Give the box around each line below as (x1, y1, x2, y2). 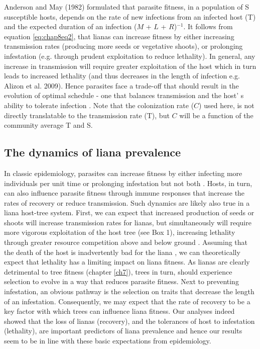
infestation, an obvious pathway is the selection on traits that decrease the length (4, 286, 254, 297)
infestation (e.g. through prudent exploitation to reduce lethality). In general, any (4, 50, 255, 61)
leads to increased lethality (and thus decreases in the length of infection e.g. (4, 70, 240, 81)
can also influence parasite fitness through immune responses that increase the (4, 188, 245, 198)
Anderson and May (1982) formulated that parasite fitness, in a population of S (4, 2, 249, 12)
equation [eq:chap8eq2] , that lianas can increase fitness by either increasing (4, 31, 234, 41)
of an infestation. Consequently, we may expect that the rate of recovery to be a (4, 296, 250, 306)
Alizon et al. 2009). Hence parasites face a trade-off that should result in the (4, 80, 239, 91)
